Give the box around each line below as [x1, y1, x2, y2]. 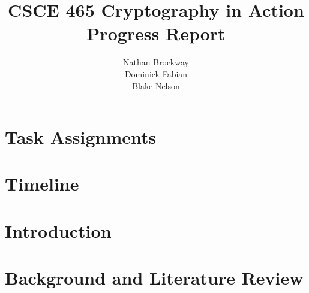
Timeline [5, 171, 79, 196]
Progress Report [86, 21, 226, 46]
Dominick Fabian [124, 67, 188, 80]
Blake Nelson [132, 79, 180, 92]
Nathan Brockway [123, 56, 189, 68]
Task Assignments [5, 125, 157, 149]
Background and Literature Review [5, 265, 304, 290]
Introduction [5, 218, 112, 243]
